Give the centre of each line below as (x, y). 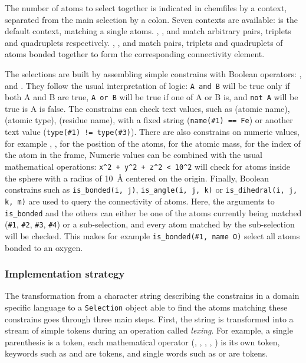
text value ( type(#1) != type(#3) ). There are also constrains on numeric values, (152, 132)
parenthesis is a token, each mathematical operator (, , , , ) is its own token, (142, 341)
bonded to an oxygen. (44, 247)
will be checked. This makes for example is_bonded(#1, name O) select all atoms (152, 235)
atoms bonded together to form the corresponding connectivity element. (135, 54)
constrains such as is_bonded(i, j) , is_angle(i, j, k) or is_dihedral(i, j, (151, 189)
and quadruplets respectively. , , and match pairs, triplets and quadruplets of (144, 42)
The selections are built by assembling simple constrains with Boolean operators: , (153, 73)
